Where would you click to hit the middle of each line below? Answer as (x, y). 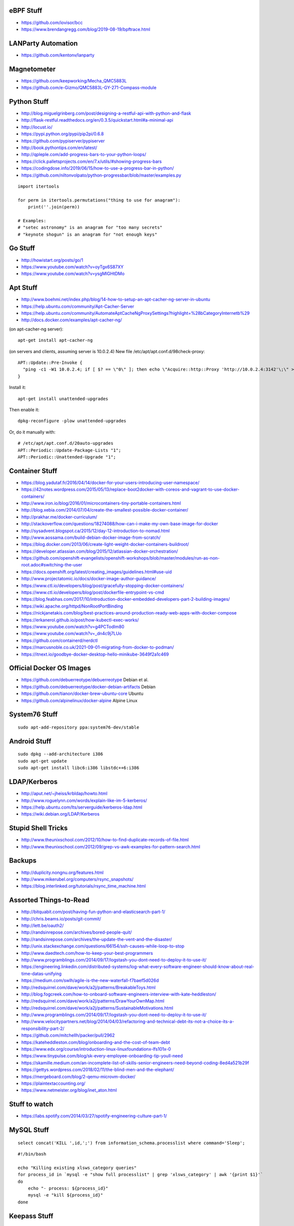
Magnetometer (32, 69)
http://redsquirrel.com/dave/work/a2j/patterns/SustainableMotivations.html (97, 1008)
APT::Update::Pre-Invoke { (50, 362)
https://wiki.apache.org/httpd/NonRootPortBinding (72, 606)
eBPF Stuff (26, 11)
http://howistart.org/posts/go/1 (52, 260)
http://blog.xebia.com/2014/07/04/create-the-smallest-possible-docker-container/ (105, 510)
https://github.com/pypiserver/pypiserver (63, 141)
